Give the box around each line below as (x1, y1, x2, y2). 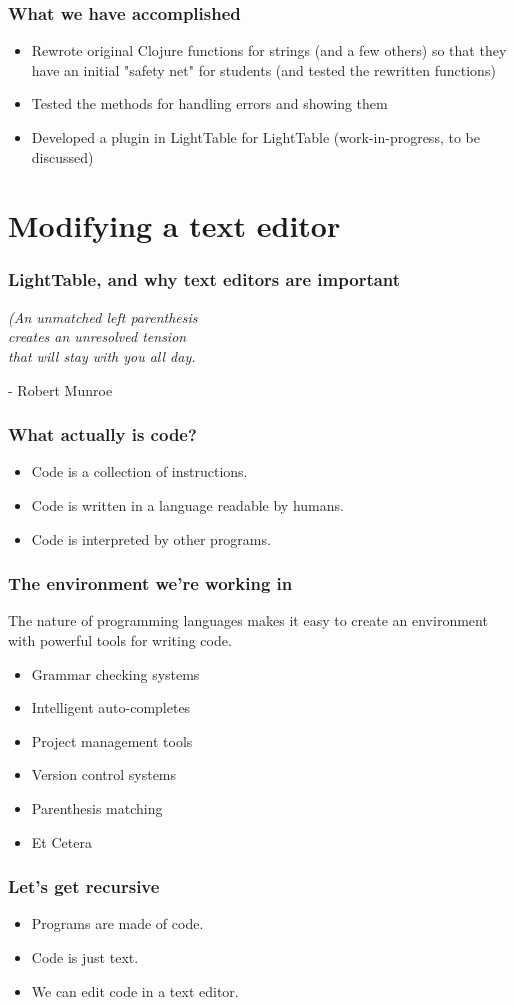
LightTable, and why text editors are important (8, 267, 401, 292)
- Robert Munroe (8, 379, 113, 400)
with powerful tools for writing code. (8, 629, 232, 650)
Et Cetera (31, 831, 92, 852)
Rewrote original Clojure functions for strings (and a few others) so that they (31, 40, 507, 61)
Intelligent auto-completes (31, 697, 191, 718)
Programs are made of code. (31, 913, 204, 934)
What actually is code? (8, 422, 197, 447)
